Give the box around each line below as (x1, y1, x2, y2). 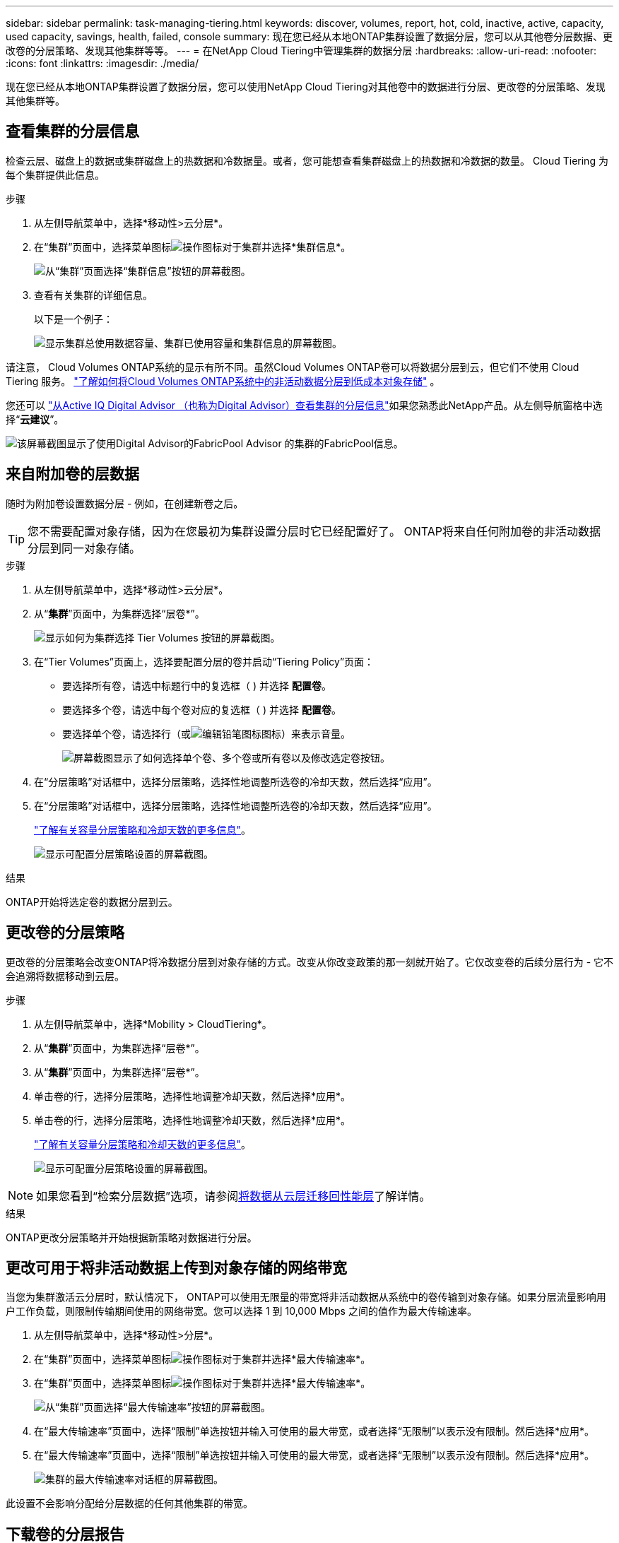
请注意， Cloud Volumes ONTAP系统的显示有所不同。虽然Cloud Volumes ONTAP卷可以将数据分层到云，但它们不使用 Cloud (6, 360, 579, 373)
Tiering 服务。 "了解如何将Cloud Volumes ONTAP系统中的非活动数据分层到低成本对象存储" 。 (6, 374, 440, 387)
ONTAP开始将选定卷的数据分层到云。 (6, 895, 178, 908)
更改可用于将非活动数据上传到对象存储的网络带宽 (6, 1258, 347, 1277)
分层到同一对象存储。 (28, 540, 141, 555)
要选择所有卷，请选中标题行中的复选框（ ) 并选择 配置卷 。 (62, 679, 331, 692)
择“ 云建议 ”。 (6, 413, 64, 425)
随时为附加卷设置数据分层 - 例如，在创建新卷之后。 (6, 497, 244, 509)
